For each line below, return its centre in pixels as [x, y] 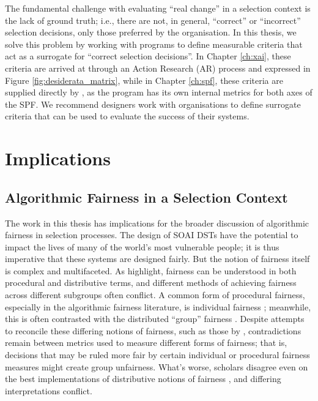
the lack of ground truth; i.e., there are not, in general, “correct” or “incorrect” [153, 20]
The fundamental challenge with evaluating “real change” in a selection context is [158, 8]
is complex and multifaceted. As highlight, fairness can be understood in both [151, 270]
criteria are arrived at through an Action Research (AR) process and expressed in [158, 68]
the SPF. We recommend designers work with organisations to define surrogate [153, 104]
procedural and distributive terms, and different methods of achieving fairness [151, 283]
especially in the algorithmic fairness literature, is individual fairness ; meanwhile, [158, 306]
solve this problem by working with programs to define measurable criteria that [154, 44]
